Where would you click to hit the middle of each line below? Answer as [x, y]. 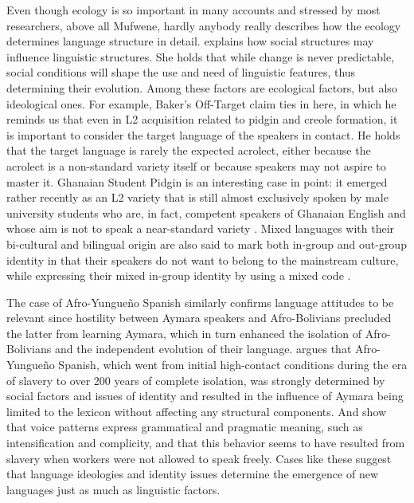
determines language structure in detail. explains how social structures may [190, 41]
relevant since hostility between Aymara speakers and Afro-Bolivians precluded [199, 318]
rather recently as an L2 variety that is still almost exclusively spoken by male [197, 197]
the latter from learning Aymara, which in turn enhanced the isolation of [184, 333]
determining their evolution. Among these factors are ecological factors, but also [202, 87]
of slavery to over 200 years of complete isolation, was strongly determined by [196, 380]
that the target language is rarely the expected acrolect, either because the [189, 150]
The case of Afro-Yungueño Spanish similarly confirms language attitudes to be [200, 302]
